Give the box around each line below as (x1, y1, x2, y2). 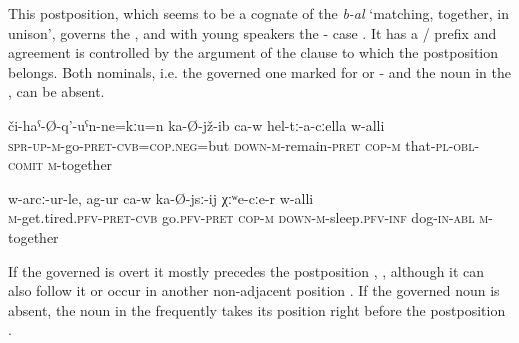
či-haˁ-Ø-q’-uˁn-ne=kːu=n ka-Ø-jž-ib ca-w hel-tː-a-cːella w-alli (8, 114, 385, 135)
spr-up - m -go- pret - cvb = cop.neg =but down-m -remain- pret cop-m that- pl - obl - (8, 134, 480, 155)
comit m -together (8, 154, 113, 175)
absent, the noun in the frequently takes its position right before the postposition (8, 299, 506, 320)
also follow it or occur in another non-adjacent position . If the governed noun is (8, 280, 500, 301)
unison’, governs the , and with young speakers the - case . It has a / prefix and (8, 22, 497, 43)
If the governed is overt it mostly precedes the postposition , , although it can (8, 260, 485, 281)
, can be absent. (8, 81, 105, 102)
